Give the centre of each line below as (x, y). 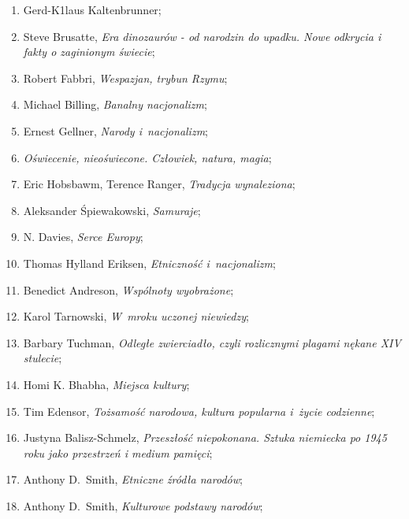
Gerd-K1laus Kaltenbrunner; (92, 9)
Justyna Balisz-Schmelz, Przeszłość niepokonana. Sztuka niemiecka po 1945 (205, 437)
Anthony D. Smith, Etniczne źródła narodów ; (133, 479)
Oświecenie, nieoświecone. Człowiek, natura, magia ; (147, 157)
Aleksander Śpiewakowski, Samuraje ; (112, 210)
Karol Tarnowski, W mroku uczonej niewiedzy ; (136, 316)
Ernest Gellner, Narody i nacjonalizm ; (115, 130)
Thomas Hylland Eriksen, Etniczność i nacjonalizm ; (149, 263)
